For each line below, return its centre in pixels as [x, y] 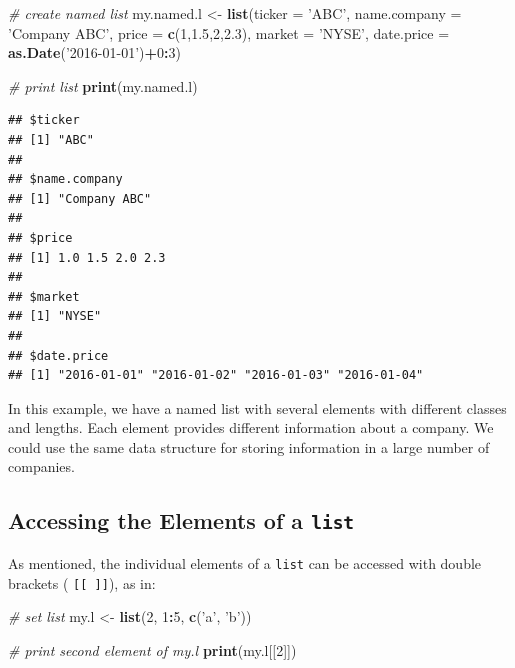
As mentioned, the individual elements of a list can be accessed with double [245, 562]
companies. [41, 466]
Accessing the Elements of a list [181, 520]
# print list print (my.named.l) [103, 85]
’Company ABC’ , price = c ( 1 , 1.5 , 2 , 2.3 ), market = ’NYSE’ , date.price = [229, 32]
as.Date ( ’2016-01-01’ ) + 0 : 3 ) [94, 52]
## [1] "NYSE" [55, 316]
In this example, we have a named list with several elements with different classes [257, 407]
